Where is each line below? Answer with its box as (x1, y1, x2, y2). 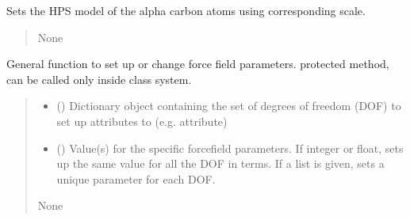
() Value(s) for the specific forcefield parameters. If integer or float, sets (56, 139, 404, 156)
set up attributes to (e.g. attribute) (56, 112, 228, 129)
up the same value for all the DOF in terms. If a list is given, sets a (56, 155, 385, 172)
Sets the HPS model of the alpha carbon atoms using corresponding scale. (6, 2, 366, 18)
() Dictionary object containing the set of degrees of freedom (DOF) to (56, 97, 401, 114)
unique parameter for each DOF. (56, 170, 216, 187)
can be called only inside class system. (6, 70, 192, 87)
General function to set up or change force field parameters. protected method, (6, 55, 389, 72)
